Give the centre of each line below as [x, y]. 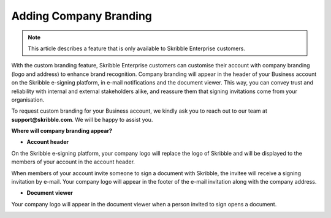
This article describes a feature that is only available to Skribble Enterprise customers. [136, 48]
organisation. [28, 100]
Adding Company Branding [82, 16]
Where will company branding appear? [62, 131]
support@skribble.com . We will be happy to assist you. [82, 119]
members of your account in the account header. [73, 162]
